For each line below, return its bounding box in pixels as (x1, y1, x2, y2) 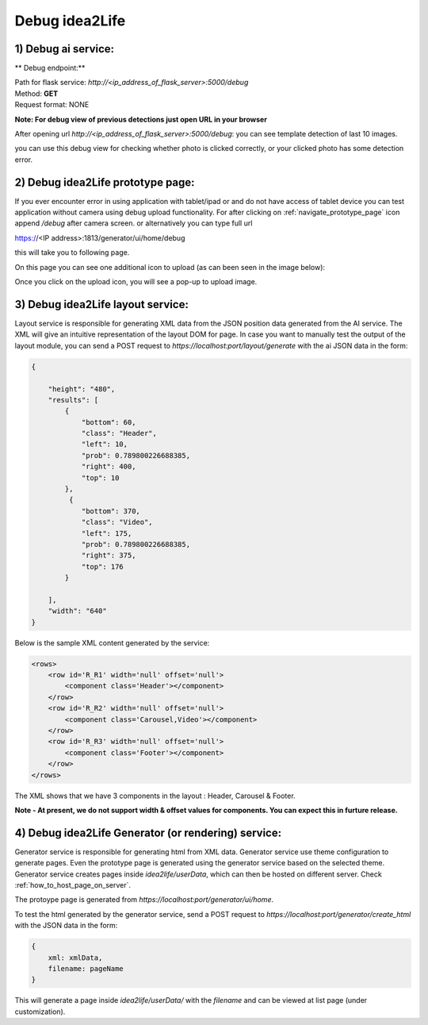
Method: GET (14, 88, 59, 98)
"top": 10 (81, 473, 120, 482)
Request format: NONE (14, 100, 90, 110)
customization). (14, 1007, 66, 1016)
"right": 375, (81, 551, 136, 560)
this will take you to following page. (14, 248, 130, 257)
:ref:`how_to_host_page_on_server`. (14, 880, 131, 890)
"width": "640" (48, 607, 107, 615)
